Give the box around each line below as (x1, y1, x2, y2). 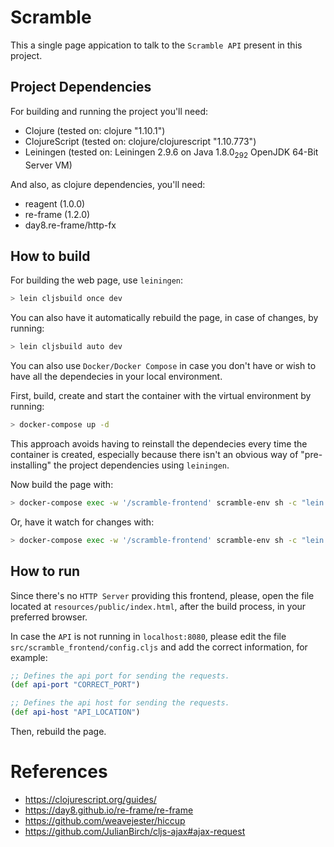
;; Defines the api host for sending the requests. (10, 698, 230, 708)
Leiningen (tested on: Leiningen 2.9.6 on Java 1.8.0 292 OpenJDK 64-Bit (24, 146, 319, 160)
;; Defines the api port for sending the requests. (10, 671, 230, 681)
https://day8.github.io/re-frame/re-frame (24, 804, 194, 816)
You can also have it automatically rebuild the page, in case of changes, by (10, 312, 319, 324)
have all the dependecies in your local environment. (10, 371, 223, 383)
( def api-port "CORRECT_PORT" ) (10, 680, 141, 690)
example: (10, 651, 48, 663)
